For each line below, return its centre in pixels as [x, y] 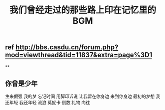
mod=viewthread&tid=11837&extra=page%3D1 [79, 55]
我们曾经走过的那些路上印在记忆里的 [82, 10]
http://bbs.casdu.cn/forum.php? [67, 47]
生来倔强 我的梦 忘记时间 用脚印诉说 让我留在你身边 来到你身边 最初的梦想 [80, 96]
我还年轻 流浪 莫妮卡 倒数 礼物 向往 [54, 103]
